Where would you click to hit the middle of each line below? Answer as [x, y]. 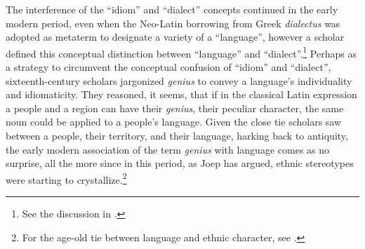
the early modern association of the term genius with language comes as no [168, 149]
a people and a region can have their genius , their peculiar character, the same [175, 108]
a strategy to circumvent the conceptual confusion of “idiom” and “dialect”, [168, 67]
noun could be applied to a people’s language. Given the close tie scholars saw [174, 122]
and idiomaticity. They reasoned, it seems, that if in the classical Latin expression [181, 94]
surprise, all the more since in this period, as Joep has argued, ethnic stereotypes [180, 163]
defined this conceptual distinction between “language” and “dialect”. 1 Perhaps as [181, 52]
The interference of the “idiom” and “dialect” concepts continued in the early [172, 9]
